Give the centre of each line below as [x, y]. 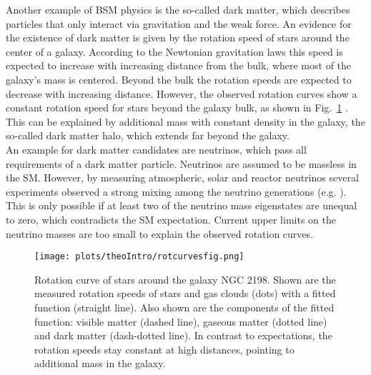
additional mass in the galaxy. [100, 363]
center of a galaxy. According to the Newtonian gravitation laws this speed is [174, 51]
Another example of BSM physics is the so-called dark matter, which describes [178, 9]
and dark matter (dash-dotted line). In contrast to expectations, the [183, 335]
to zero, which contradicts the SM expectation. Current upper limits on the [171, 219]
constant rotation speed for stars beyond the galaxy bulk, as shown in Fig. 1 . [177, 107]
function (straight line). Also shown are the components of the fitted [184, 307]
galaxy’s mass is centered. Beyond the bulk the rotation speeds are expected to [179, 79]
